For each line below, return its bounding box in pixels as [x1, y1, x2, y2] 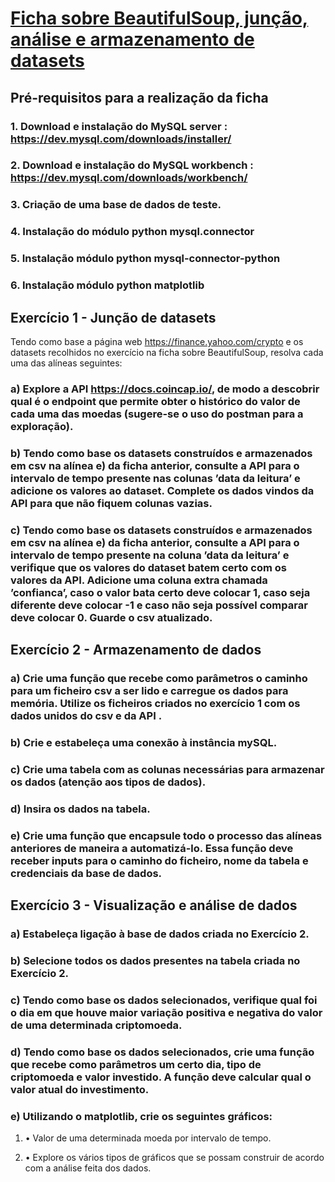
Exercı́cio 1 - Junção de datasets [10, 309, 217, 326]
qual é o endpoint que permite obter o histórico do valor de [10, 394, 301, 408]
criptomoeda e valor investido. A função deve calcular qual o [10, 1070, 312, 1084]
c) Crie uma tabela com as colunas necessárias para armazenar [10, 762, 325, 776]
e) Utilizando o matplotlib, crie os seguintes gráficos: [10, 1109, 273, 1123]
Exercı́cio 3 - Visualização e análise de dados [10, 897, 298, 914]
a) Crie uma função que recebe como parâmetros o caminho [10, 672, 308, 685]
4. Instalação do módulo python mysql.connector [10, 225, 255, 239]
